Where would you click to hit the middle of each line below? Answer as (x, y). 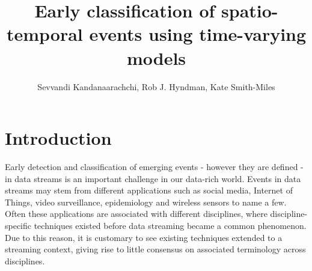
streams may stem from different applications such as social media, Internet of (149, 190)
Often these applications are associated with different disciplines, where (136, 214)
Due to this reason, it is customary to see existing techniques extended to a (144, 237)
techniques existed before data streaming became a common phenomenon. (170, 225)
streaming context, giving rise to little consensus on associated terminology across (155, 249)
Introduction (58, 138)
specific (18, 225)
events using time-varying (198, 34)
